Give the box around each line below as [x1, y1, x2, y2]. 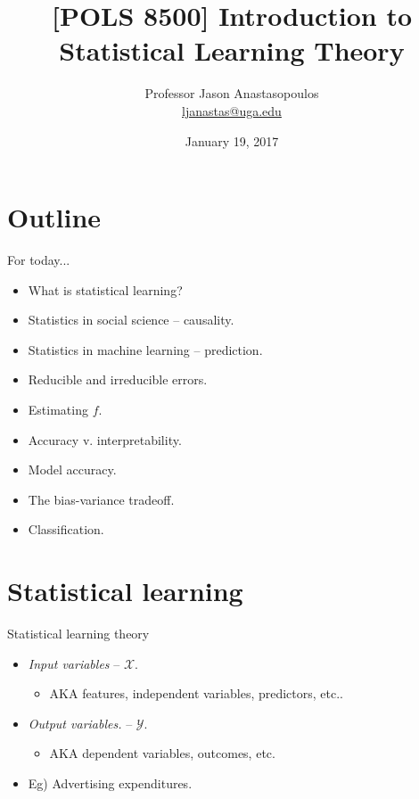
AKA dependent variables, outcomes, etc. [49, 744, 275, 762]
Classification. [28, 520, 104, 539]
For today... [7, 251, 70, 269]
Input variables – [28, 654, 120, 672]
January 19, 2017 [185, 131, 279, 150]
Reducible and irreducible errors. [28, 370, 208, 389]
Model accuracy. [28, 460, 117, 479]
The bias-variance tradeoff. [28, 490, 175, 508]
